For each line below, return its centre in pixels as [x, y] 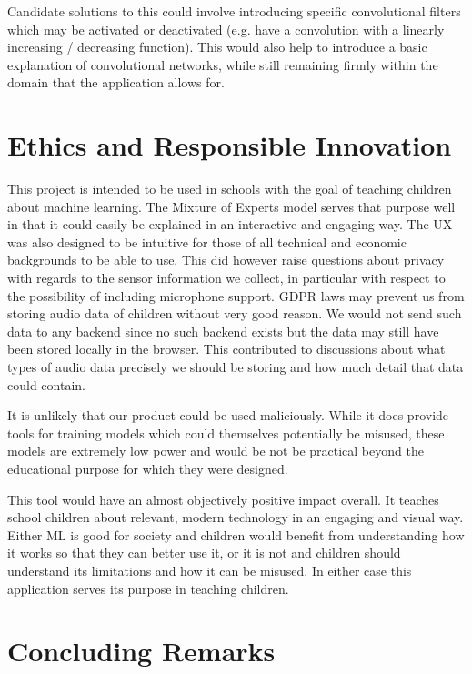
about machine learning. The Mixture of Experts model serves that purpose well [231, 206]
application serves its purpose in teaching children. [148, 588]
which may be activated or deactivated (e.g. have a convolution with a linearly [226, 29]
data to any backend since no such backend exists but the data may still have [223, 331]
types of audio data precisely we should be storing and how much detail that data [236, 367]
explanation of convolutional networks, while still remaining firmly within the [223, 64]
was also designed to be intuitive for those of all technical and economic [207, 241]
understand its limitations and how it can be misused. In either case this [210, 570]
